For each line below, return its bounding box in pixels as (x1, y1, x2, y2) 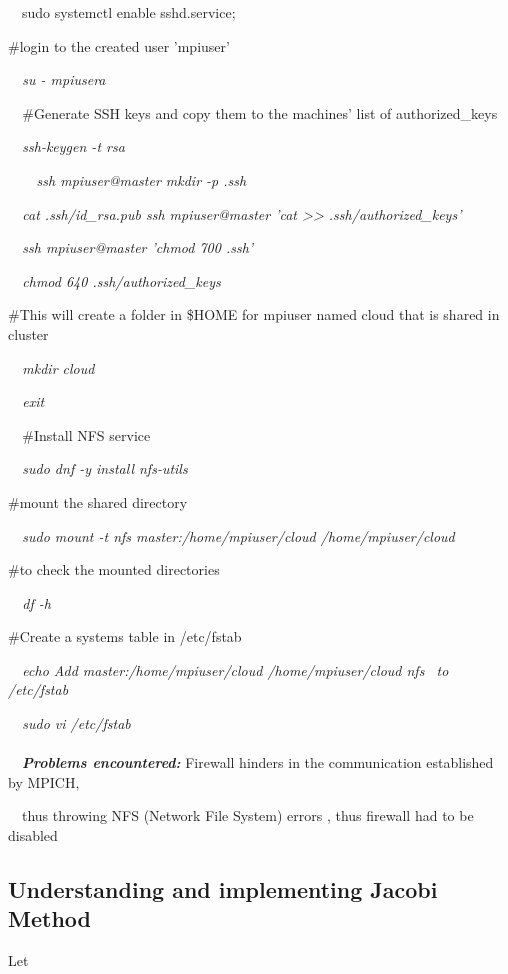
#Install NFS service (22, 424, 151, 445)
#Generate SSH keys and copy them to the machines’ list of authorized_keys (22, 102, 498, 123)
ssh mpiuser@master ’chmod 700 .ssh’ (22, 237, 254, 258)
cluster (8, 323, 49, 344)
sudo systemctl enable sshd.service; (21, 2, 236, 22)
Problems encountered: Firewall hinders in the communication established (22, 752, 494, 773)
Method (8, 903, 91, 934)
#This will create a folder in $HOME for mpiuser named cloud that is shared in (8, 304, 500, 325)
